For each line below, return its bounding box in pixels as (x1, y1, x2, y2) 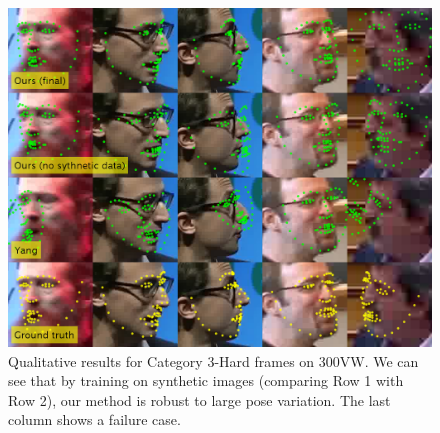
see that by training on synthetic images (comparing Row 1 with (8, 370, 404, 391)
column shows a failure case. (8, 409, 181, 430)
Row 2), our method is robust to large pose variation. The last (8, 389, 391, 410)
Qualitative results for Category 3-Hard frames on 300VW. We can (8, 350, 419, 371)
